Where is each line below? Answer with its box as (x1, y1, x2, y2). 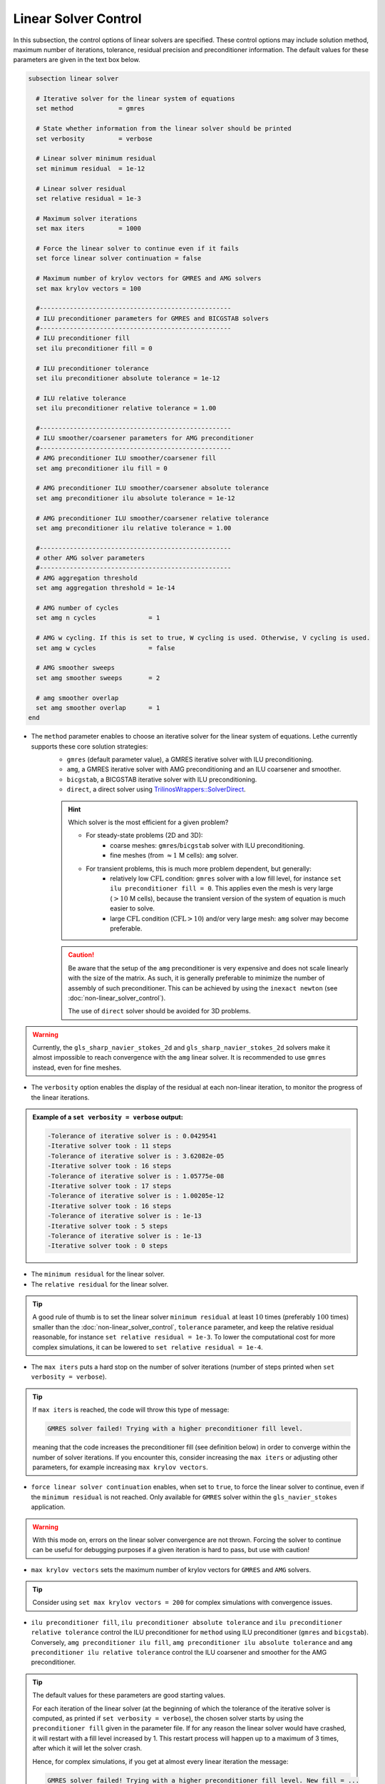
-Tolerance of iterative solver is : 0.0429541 (47, 1132, 217, 1140)
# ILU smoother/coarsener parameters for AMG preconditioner (36, 434, 255, 442)
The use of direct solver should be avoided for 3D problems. (68, 1007, 251, 1015)
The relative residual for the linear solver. (31, 1279, 169, 1288)
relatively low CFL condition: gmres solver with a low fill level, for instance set (110, 874, 342, 883)
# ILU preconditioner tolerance (36, 364, 149, 372)
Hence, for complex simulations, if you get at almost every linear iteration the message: (32, 1757, 289, 1765)
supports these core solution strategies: (31, 742, 148, 751)
